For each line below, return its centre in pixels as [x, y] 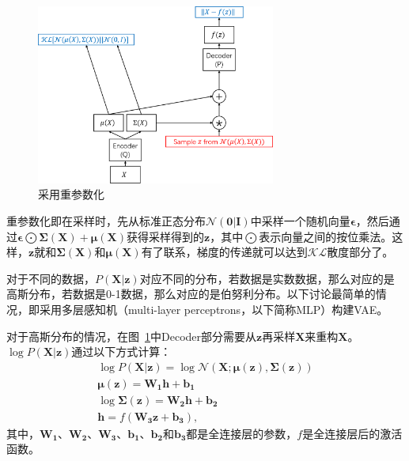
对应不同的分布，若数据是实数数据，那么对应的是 [267, 278]
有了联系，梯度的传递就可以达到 [224, 252]
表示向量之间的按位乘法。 [326, 236]
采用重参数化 [71, 194]
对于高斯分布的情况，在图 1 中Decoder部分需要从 [132, 336]
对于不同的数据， [51, 278]
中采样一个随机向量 [300, 220]
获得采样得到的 [165, 236]
